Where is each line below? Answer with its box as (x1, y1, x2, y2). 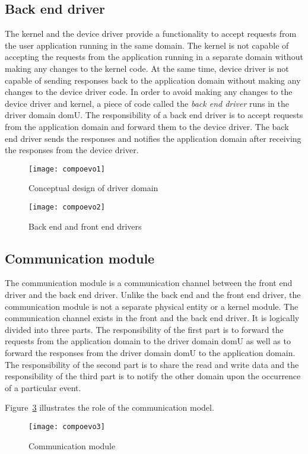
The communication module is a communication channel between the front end (5, 277, 293, 289)
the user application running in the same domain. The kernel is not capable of (5, 39, 289, 51)
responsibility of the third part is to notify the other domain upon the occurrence (5, 370, 301, 382)
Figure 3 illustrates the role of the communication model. (5, 401, 214, 414)
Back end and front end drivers (28, 220, 142, 232)
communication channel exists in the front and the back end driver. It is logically (5, 312, 300, 324)
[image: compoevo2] (28, 202, 105, 211)
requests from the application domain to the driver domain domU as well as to (5, 335, 291, 347)
